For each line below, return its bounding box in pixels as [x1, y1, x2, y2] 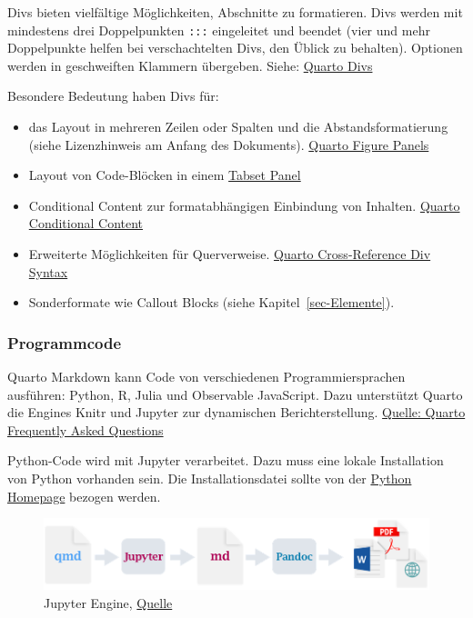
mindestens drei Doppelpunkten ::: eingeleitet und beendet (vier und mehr [7, 20, 430, 39]
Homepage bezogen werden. [7, 486, 161, 505]
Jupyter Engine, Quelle [44, 593, 173, 612]
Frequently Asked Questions [7, 420, 164, 439]
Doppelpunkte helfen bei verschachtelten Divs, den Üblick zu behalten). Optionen [7, 38, 463, 57]
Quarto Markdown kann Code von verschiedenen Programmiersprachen [7, 367, 406, 385]
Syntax [28, 262, 68, 281]
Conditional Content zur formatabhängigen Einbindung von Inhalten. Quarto [28, 195, 460, 214]
